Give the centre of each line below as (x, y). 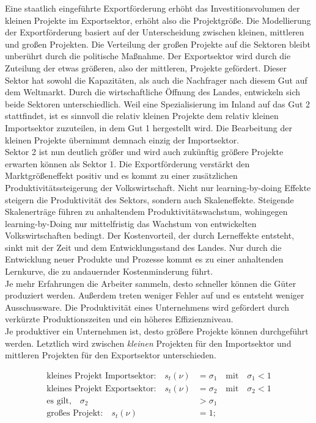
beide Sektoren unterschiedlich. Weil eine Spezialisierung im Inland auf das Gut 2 (158, 103)
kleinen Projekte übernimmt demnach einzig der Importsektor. (122, 139)
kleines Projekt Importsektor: (101, 376)
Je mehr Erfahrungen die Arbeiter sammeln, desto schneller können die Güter (151, 283)
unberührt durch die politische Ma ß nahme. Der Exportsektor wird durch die (148, 56)
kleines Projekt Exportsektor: (101, 389)
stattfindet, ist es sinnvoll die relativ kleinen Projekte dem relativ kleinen (142, 116)
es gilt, (59, 401)
